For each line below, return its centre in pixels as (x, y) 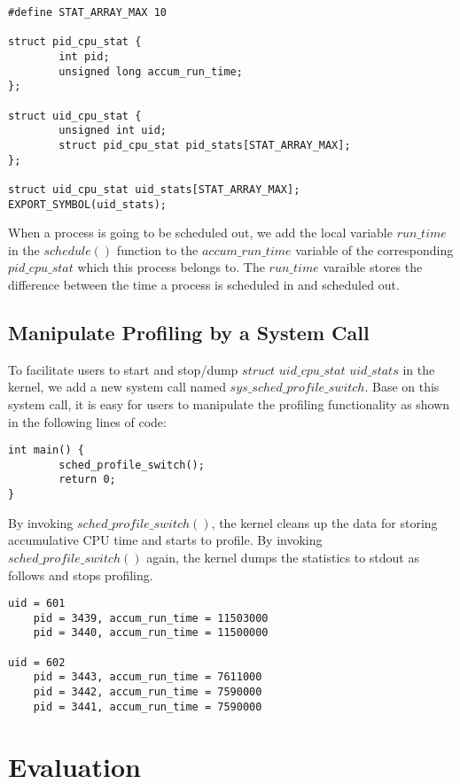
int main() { (46, 450)
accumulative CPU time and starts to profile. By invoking (165, 540)
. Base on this (402, 387)
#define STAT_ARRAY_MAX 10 (87, 12)
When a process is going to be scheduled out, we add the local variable (200, 233)
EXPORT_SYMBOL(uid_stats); (87, 204)
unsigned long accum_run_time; (151, 71)
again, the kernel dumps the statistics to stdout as (283, 557)
